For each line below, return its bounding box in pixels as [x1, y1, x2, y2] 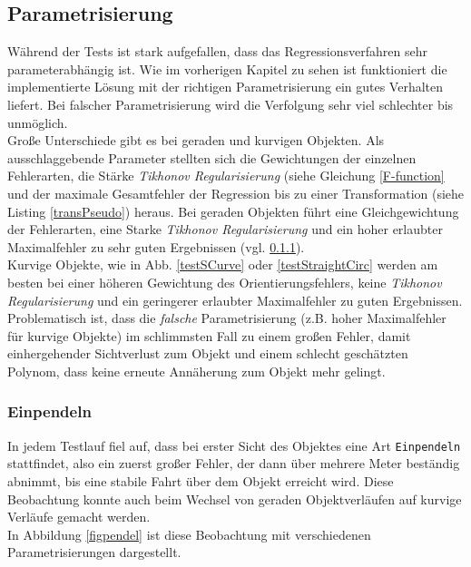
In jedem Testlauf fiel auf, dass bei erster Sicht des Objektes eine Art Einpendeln [7, 435, 461, 455]
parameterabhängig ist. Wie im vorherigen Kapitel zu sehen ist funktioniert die [7, 59, 447, 78]
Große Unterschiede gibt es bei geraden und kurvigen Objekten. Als [7, 131, 385, 150]
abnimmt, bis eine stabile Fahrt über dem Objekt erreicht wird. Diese [7, 471, 394, 490]
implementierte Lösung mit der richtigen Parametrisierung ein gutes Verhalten [7, 77, 444, 96]
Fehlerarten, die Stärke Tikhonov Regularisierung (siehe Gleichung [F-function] [7, 166, 445, 185]
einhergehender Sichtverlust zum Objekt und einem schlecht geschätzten [7, 344, 408, 363]
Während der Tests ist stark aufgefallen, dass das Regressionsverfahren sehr [7, 42, 427, 61]
